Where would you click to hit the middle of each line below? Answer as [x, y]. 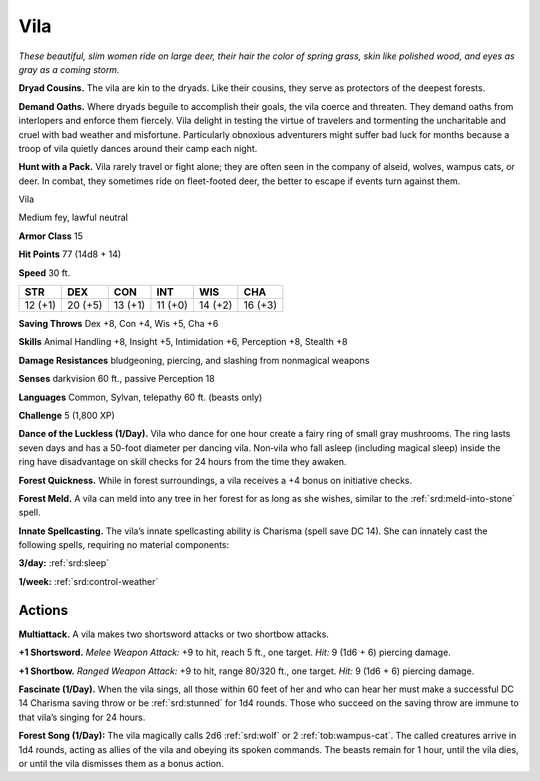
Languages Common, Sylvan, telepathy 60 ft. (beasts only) [140, 397]
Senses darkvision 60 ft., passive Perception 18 [116, 379]
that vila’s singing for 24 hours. [82, 717]
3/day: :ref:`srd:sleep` [64, 563]
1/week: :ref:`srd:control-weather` [88, 581]
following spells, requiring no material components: [124, 545]
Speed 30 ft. [44, 272]
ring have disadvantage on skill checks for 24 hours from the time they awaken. [182, 462]
